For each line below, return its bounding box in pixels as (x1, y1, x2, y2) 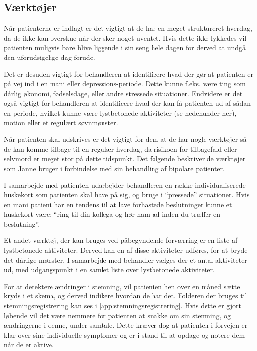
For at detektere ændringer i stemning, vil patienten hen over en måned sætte (4, 281, 240, 291)
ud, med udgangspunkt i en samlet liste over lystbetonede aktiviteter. (4, 264, 215, 275)
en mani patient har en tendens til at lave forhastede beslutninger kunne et (4, 199, 232, 209)
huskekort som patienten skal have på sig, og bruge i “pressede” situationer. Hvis (4, 189, 250, 200)
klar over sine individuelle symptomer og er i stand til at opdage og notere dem (4, 329, 245, 340)
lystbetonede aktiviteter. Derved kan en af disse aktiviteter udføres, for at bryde (4, 245, 248, 255)
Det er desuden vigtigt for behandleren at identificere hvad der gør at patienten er (4, 68, 254, 79)
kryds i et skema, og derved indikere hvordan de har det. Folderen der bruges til (4, 291, 247, 301)
